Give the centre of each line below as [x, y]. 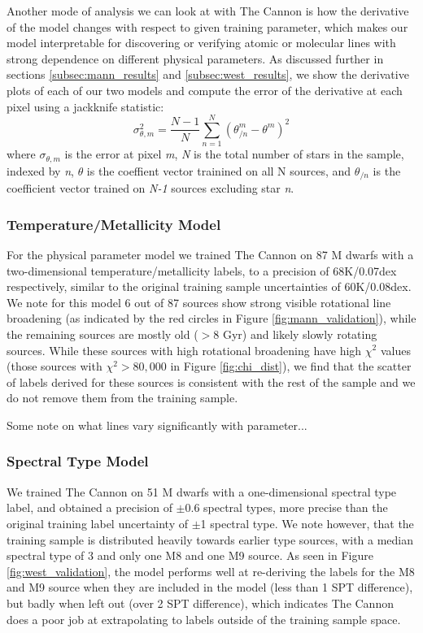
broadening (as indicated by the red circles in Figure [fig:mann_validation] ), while [211, 318]
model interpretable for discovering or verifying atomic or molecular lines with [201, 43]
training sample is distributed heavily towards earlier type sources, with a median [210, 539]
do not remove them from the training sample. [122, 398]
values [395, 350]
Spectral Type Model [78, 461]
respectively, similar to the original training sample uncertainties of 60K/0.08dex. [209, 286]
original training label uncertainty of [98, 523]
